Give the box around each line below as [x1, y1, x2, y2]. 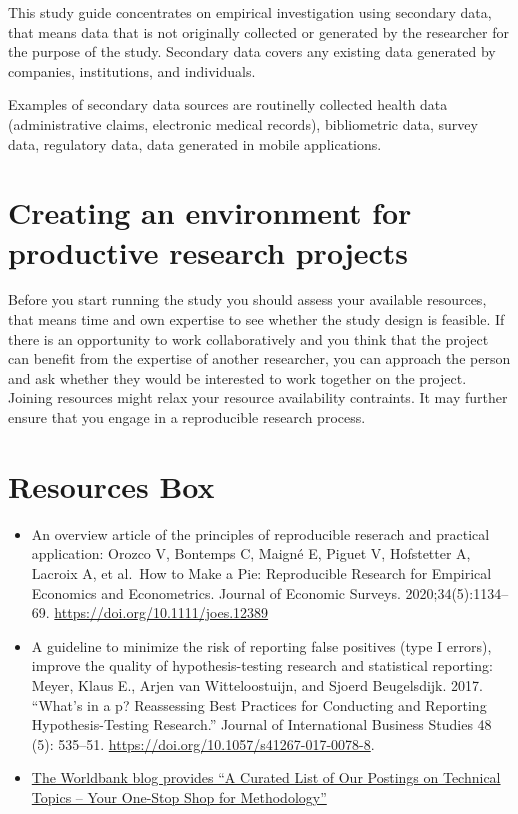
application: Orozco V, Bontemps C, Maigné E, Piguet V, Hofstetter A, [31, 543, 471, 564]
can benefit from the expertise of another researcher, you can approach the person [8, 348, 511, 369]
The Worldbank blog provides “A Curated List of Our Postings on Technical [31, 767, 501, 788]
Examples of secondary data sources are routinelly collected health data [8, 94, 448, 115]
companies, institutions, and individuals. [8, 60, 256, 81]
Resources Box [8, 465, 215, 506]
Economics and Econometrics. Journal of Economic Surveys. [31, 582, 401, 603]
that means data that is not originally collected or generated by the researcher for [8, 21, 509, 42]
